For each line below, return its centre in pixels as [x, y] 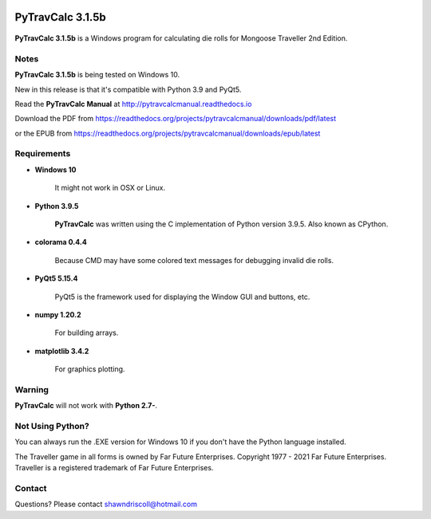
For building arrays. [87, 333]
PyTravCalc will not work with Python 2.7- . [86, 406]
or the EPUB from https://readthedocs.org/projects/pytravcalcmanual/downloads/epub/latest [168, 133]
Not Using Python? [52, 427]
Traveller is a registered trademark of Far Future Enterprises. [114, 468]
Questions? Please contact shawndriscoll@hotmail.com [106, 504]
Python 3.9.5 [57, 206]
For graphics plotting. [90, 369]
